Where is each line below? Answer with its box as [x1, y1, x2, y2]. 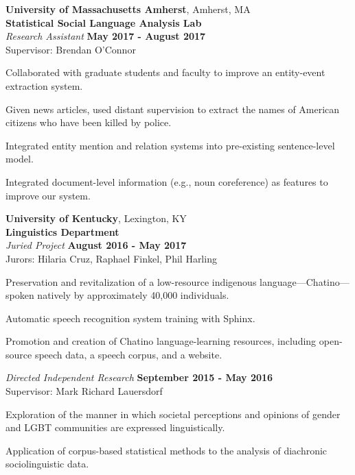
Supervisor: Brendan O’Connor [5, 42, 136, 56]
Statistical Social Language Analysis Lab [5, 15, 202, 29]
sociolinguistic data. [5, 456, 89, 471]
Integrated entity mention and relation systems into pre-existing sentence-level [5, 138, 335, 152]
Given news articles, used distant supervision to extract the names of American [5, 101, 340, 116]
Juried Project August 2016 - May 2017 [5, 238, 187, 252]
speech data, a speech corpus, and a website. [34, 347, 222, 361]
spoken [5, 288, 34, 302]
